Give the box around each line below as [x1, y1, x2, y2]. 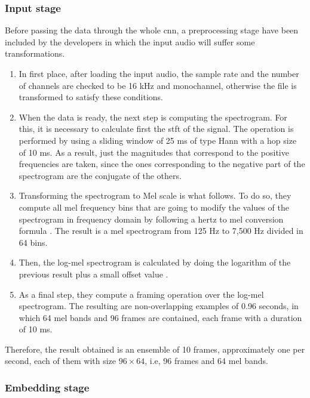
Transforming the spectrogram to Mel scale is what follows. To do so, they [19, 189, 291, 202]
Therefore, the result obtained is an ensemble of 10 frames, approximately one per [5, 343, 305, 355]
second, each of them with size [5, 354, 116, 367]
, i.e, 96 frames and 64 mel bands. [145, 354, 268, 367]
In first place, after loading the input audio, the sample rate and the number [19, 67, 299, 79]
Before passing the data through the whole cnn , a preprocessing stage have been [5, 24, 299, 36]
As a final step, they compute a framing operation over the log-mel [19, 288, 264, 300]
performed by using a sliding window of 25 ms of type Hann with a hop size [19, 134, 297, 146]
